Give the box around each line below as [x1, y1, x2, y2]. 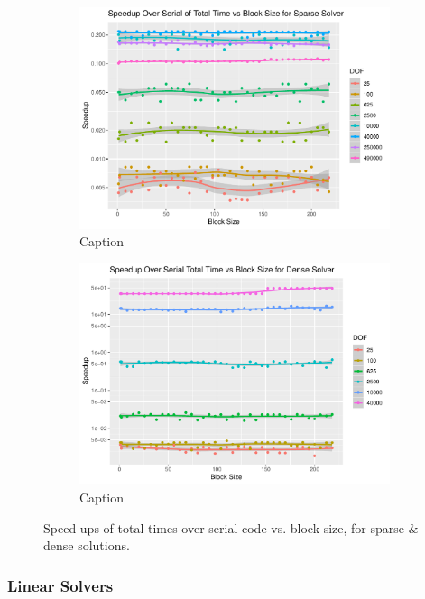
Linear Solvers [7, 574, 114, 596]
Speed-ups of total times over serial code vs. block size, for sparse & [43, 518, 419, 537]
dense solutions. [43, 536, 130, 555]
